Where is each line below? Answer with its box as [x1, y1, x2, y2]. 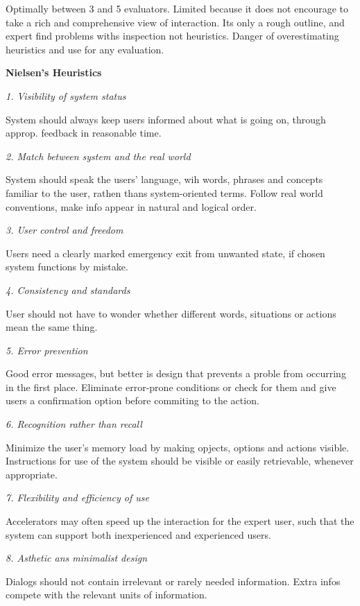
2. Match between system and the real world [6, 148, 191, 163]
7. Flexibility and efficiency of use [6, 490, 149, 505]
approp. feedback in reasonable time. [6, 125, 162, 140]
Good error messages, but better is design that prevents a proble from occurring [6, 366, 346, 381]
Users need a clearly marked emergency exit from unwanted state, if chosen [6, 245, 325, 260]
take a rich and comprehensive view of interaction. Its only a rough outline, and [6, 15, 345, 29]
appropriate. [6, 467, 58, 481]
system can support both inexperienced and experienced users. [6, 527, 271, 542]
